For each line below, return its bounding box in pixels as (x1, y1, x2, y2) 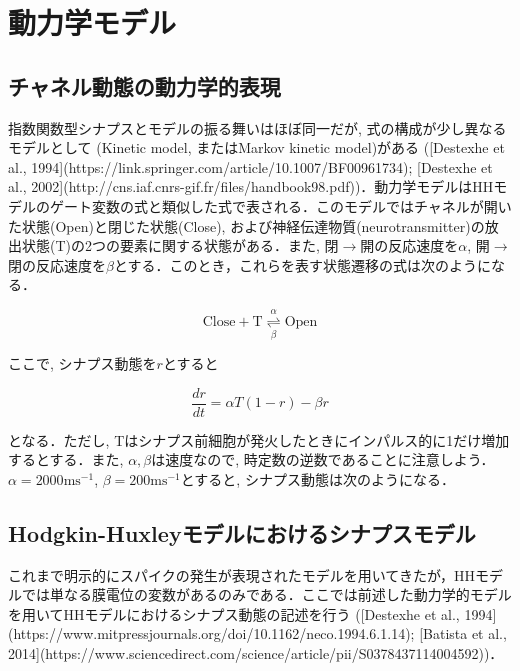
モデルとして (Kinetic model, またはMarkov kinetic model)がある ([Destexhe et (8, 137, 505, 158)
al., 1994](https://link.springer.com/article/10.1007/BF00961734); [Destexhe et (8, 156, 493, 177)
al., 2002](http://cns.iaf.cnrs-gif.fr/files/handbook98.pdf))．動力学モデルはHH (8, 176, 494, 197)
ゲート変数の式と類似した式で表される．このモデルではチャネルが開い (49, 195, 512, 216)
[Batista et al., (419, 623, 507, 644)
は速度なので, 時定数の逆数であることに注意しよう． (151, 449, 495, 470)
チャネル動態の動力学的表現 (8, 70, 281, 101)
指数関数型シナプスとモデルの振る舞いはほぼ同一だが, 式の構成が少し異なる (8, 117, 507, 138)
